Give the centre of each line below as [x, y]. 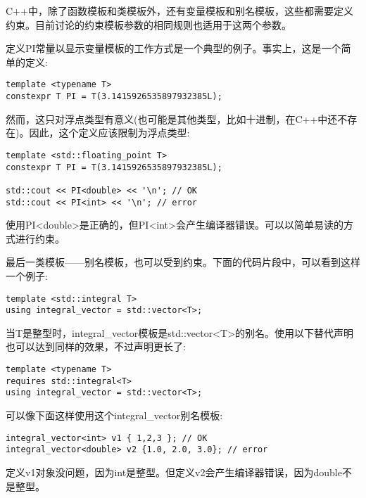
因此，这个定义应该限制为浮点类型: [109, 133]
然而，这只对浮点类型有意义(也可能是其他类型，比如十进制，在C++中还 [172, 119]
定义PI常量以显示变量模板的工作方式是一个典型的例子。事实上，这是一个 [173, 48]
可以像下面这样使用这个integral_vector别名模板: [114, 415]
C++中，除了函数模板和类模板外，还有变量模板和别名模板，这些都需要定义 [179, 11]
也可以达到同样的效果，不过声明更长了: [96, 346]
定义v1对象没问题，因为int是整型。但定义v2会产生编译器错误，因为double [174, 472]
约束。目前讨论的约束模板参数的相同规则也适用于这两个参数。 [149, 24]
